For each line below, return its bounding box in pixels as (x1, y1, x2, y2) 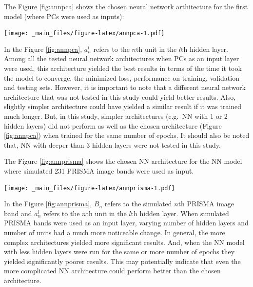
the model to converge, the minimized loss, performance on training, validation (4, 72, 239, 83)
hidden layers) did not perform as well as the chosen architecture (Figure (4, 120, 222, 131)
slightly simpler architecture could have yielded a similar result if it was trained (4, 101, 242, 111)
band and (4, 208, 32, 218)
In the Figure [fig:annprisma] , (4, 199, 92, 209)
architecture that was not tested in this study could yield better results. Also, (4, 91, 236, 102)
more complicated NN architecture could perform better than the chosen (4, 265, 221, 276)
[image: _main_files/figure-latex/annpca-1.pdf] (4, 30, 165, 37)
